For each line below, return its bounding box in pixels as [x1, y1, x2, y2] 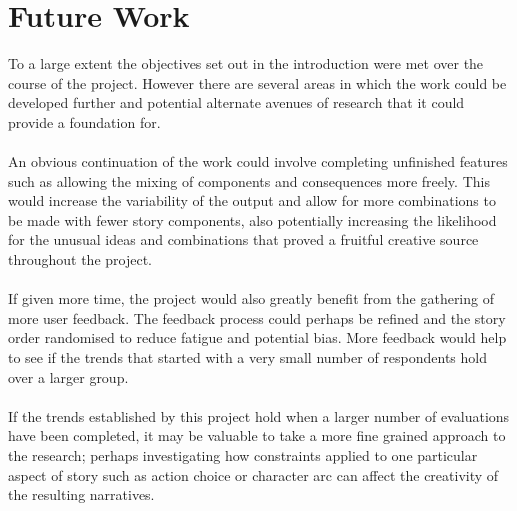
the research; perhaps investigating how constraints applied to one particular [8, 445, 478, 465]
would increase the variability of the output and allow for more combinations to [8, 190, 496, 211]
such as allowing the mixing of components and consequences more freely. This [8, 170, 490, 191]
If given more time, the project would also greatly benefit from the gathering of [8, 288, 494, 309]
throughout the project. [8, 249, 153, 270]
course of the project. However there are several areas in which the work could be [8, 72, 507, 93]
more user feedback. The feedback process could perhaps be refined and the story [8, 307, 506, 328]
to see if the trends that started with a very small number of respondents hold [8, 347, 487, 368]
